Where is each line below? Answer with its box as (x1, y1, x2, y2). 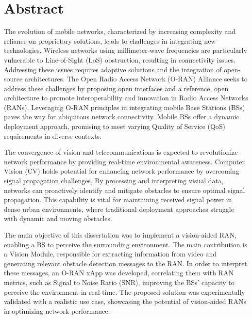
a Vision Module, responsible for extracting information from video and (4, 249, 217, 259)
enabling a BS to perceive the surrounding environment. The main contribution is (4, 239, 247, 249)
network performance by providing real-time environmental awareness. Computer (4, 156, 245, 166)
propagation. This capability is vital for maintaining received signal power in (4, 194, 232, 205)
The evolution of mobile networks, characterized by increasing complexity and (4, 26, 236, 36)
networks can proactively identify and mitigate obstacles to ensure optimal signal (4, 185, 245, 195)
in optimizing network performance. (4, 305, 110, 316)
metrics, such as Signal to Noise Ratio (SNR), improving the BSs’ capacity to (4, 277, 235, 287)
